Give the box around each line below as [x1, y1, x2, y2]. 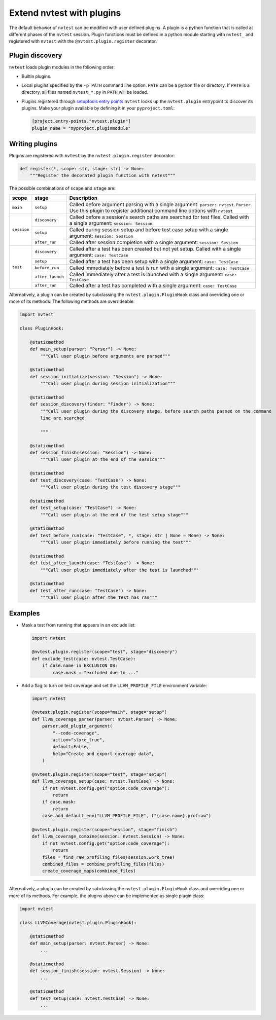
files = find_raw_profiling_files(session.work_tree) [42, 854, 175, 860]
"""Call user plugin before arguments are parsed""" [40, 353, 171, 359]
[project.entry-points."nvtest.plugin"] [32, 118, 131, 124]
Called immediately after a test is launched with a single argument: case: [69, 271, 237, 278]
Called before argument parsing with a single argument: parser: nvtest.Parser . [69, 201, 252, 208]
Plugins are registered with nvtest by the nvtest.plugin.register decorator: [9, 153, 175, 159]
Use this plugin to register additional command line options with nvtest [69, 207, 233, 214]
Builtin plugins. [21, 73, 52, 79]
